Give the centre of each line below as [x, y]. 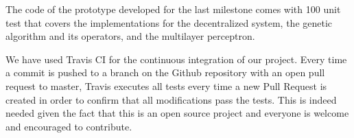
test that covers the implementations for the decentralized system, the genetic [169, 22]
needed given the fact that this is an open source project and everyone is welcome [177, 113]
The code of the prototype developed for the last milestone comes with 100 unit [173, 9]
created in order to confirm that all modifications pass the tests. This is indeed [171, 99]
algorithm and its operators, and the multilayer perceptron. [130, 36]
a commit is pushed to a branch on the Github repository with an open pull [165, 72]
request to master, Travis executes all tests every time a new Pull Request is [166, 85]
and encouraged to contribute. [69, 126]
